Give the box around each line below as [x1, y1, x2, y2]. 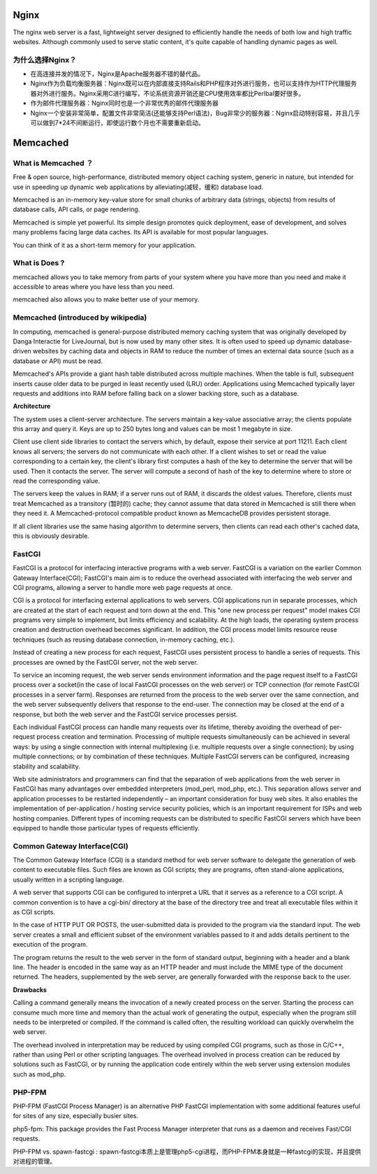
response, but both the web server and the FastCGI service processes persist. [13, 710, 238, 719]
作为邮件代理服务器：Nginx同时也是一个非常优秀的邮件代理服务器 [30, 99, 219, 108]
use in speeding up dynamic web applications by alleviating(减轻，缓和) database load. [13, 183, 264, 191]
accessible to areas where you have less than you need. [13, 283, 175, 291]
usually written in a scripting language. [13, 875, 125, 884]
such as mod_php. [13, 1070, 66, 1078]
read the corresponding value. [13, 476, 101, 486]
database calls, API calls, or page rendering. [13, 205, 140, 213]
